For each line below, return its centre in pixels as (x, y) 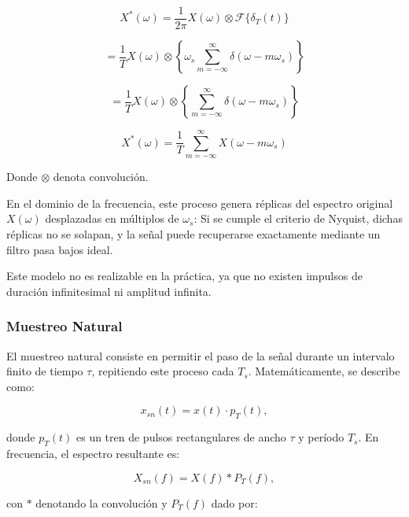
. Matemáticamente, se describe (324, 371)
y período (321, 437)
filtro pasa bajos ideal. (60, 249)
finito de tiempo (45, 371)
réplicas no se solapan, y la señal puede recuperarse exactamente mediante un (193, 234)
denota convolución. (101, 177)
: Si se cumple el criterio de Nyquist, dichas (298, 218)
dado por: (234, 502)
